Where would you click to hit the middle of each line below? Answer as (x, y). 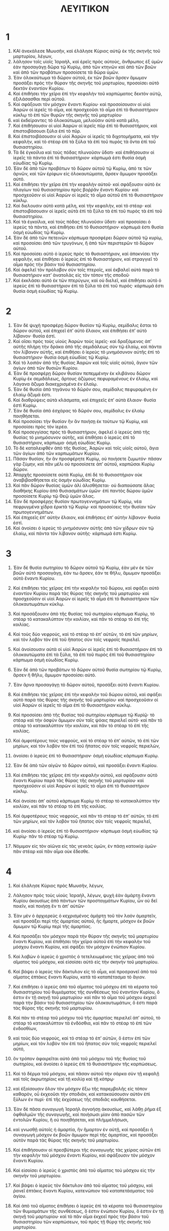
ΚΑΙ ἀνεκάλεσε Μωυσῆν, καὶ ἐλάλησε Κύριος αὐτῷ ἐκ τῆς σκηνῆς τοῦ (87, 51)
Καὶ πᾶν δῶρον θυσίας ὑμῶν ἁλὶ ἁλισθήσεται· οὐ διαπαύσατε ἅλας (84, 485)
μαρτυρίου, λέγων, (33, 56)
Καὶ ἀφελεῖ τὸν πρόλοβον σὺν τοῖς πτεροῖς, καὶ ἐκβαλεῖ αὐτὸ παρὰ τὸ (86, 270)
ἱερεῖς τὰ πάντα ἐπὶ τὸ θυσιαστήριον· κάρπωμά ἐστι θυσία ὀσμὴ (79, 157)
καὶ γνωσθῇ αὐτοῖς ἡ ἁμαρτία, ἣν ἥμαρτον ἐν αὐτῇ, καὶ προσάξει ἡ (83, 1129)
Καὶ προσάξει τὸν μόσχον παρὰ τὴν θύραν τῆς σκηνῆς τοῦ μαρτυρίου (86, 936)
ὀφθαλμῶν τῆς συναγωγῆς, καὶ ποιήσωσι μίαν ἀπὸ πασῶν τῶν (79, 1114)
